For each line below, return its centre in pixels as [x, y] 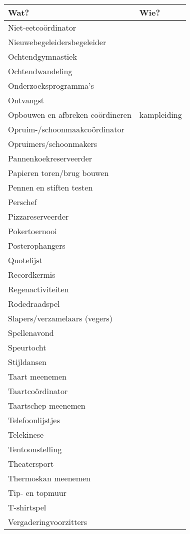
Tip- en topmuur [37, 493]
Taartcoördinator [38, 391]
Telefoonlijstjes [34, 420]
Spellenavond [31, 333]
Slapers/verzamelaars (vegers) [60, 318]
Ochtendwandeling [40, 71]
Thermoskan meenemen [49, 478]
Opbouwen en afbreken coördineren [70, 115]
